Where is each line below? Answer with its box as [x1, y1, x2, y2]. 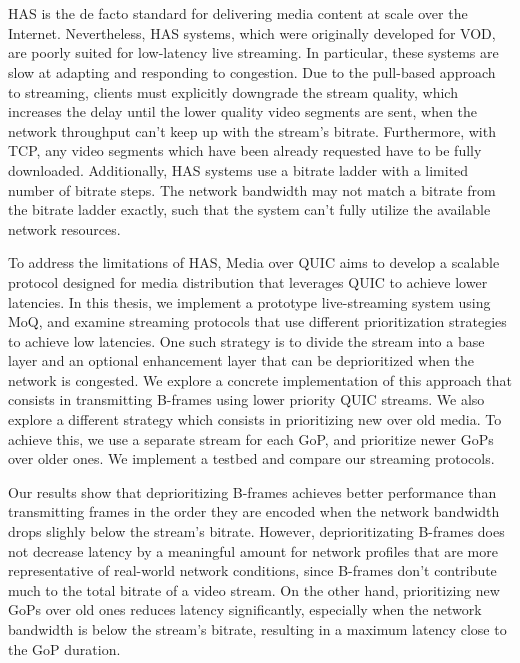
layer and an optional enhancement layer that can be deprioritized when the [8, 350, 475, 371]
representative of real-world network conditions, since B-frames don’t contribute [8, 560, 497, 581]
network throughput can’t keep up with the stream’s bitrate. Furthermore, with [8, 120, 496, 141]
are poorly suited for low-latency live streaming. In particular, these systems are [8, 42, 499, 63]
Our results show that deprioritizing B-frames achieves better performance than [8, 481, 497, 502]
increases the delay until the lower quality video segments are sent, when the [8, 101, 478, 122]
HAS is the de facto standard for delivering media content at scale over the [8, 3, 468, 24]
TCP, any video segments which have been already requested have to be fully [8, 140, 482, 161]
